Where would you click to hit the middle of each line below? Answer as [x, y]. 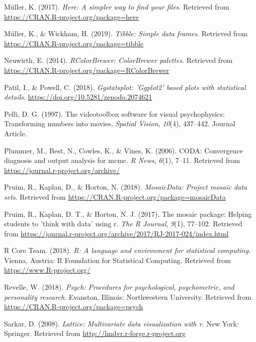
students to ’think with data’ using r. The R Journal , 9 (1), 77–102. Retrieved [123, 224]
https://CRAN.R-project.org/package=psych [74, 307]
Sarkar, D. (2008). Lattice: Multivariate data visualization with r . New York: [121, 323]
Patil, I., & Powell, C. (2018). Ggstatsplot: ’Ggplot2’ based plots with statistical [125, 87]
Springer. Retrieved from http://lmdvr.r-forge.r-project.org [95, 333]
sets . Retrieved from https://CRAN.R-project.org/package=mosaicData [115, 196]
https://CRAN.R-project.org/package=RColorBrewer [87, 70]
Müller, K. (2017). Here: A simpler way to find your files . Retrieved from [117, 7]
